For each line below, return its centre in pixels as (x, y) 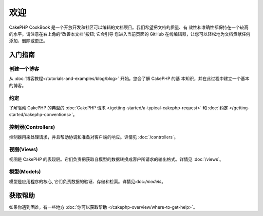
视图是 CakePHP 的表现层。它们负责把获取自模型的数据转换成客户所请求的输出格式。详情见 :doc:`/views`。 (116, 159)
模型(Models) (25, 172)
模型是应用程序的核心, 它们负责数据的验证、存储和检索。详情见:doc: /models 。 (87, 181)
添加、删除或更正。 (28, 41)
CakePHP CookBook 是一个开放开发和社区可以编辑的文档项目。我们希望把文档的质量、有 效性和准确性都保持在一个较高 (129, 27)
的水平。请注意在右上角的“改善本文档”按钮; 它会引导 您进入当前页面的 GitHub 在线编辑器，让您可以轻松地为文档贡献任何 (130, 34)
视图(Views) (24, 150)
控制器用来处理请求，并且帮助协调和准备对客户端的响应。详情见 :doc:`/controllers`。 (94, 137)
